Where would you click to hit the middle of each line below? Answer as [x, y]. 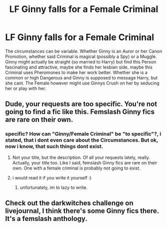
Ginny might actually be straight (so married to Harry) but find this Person [81, 61]
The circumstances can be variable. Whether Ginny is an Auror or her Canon [84, 51]
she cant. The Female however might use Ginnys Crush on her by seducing [82, 83]
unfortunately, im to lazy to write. [54, 187]
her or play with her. [26, 88]
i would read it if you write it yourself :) [52, 177]
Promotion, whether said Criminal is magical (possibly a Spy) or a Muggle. [81, 56]
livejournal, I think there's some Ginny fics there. [82, 211]
